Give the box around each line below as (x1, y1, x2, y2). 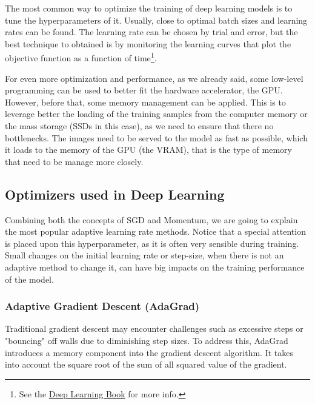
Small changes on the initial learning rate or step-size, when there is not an (5, 249, 284, 261)
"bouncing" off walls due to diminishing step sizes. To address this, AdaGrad (5, 334, 288, 346)
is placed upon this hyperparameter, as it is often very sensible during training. (5, 237, 299, 249)
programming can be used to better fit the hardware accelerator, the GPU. (5, 84, 283, 96)
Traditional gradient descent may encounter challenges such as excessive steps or (5, 322, 303, 335)
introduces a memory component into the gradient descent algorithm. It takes (5, 346, 293, 359)
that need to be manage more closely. (5, 155, 144, 167)
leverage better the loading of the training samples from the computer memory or (5, 107, 308, 120)
